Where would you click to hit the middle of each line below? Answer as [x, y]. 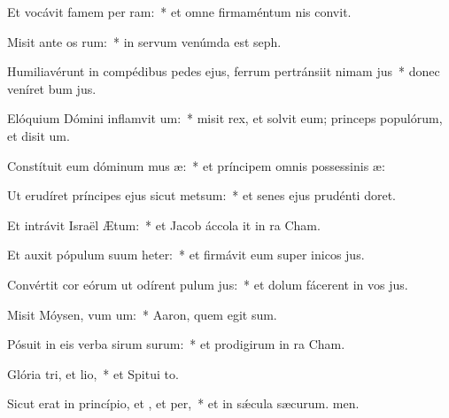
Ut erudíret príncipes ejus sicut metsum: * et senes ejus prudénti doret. [201, 195]
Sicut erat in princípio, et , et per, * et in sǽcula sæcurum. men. [183, 403]
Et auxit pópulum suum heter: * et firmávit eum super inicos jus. [186, 255]
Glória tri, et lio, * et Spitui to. [93, 373]
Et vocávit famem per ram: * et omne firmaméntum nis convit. [179, 12]
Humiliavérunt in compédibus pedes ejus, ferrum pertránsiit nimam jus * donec [224, 71]
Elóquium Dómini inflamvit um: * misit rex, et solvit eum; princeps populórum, [225, 118]
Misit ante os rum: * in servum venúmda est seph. [144, 41]
